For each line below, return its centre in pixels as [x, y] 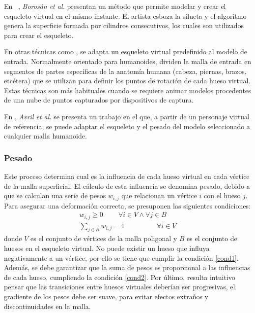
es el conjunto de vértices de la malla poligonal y [104, 238]
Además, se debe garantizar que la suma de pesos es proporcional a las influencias [127, 267]
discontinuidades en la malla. [47, 306]
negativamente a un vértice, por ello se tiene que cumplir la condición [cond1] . [121, 258]
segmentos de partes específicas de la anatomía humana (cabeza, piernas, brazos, [125, 71]
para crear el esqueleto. [39, 35]
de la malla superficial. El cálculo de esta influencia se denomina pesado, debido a [127, 186]
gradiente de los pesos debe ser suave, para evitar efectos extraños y [106, 296]
